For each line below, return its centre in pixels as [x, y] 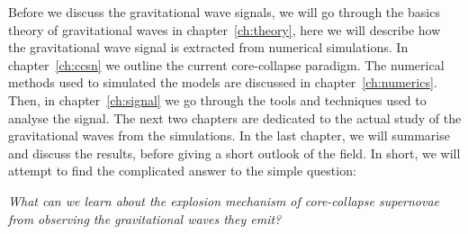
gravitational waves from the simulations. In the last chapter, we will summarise [229, 135]
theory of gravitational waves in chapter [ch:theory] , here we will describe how [225, 29]
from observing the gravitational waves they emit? [145, 218]
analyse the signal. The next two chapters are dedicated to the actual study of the [235, 117]
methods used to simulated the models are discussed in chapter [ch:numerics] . [223, 82]
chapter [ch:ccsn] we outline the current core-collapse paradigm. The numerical [226, 64]
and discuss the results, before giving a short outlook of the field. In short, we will [234, 153]
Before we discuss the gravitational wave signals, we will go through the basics [224, 12]
